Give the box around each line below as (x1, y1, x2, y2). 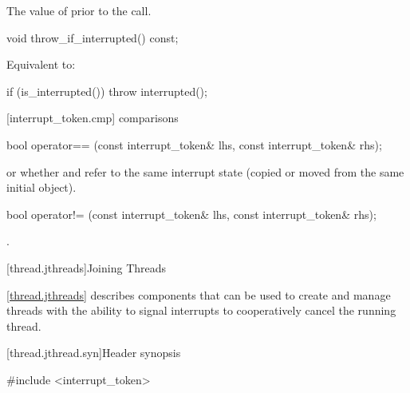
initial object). (6, 179, 77, 196)
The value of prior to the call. (6, 2, 152, 18)
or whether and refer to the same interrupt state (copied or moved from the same (6, 163, 404, 180)
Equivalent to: (6, 56, 76, 73)
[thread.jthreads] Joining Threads (6, 259, 167, 276)
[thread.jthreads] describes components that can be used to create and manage (6, 286, 391, 303)
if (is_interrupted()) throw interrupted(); (6, 82, 207, 99)
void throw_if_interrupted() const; (6, 29, 179, 46)
